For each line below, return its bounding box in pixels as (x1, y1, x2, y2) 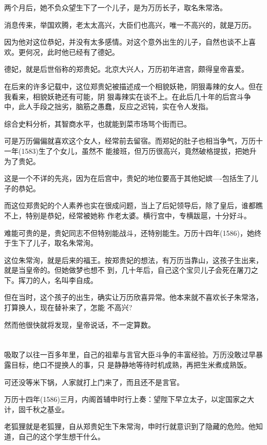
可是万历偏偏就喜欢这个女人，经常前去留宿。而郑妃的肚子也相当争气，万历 (4, 135, 256, 146)
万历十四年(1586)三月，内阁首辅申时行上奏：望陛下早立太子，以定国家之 (4, 394, 247, 404)
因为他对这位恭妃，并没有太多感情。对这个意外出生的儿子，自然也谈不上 (4, 36, 249, 47)
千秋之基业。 (25, 403, 69, 414)
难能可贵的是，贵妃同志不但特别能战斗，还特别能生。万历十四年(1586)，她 (4, 227, 254, 238)
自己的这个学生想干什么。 (18, 431, 105, 441)
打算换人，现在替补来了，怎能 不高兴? (4, 302, 132, 313)
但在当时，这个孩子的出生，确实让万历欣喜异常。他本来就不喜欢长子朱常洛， (4, 292, 263, 302)
